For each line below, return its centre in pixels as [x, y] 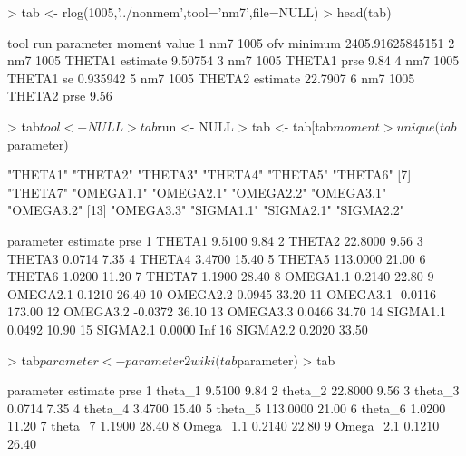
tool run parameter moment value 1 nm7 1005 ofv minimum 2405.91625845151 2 [231, 42]
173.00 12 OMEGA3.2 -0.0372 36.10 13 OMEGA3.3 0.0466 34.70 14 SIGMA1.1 [227, 311]
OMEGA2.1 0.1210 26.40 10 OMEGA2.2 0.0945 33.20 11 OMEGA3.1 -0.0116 [222, 293]
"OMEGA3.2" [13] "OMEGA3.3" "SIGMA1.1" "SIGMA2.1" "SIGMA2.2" [206, 210]
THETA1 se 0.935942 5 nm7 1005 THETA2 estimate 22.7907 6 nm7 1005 [211, 78]
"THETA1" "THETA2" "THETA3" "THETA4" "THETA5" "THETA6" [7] [209, 175]
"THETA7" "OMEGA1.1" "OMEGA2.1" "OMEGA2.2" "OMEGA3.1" [197, 192]
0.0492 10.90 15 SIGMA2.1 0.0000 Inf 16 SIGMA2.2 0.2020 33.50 [188, 329]
